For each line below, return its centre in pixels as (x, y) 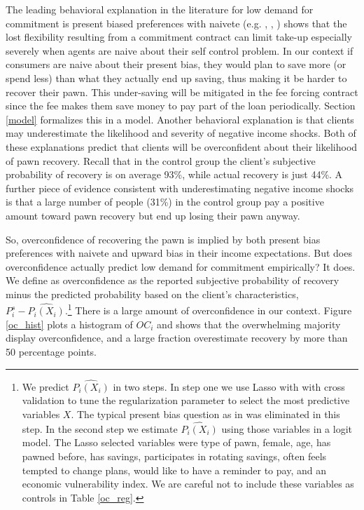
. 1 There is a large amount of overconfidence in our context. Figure (208, 309)
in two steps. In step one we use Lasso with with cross (229, 386)
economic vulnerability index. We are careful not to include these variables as (188, 484)
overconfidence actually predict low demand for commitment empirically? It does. (181, 266)
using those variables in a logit (287, 428)
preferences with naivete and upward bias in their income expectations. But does (179, 253)
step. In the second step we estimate (100, 428)
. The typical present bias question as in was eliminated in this (205, 414)
